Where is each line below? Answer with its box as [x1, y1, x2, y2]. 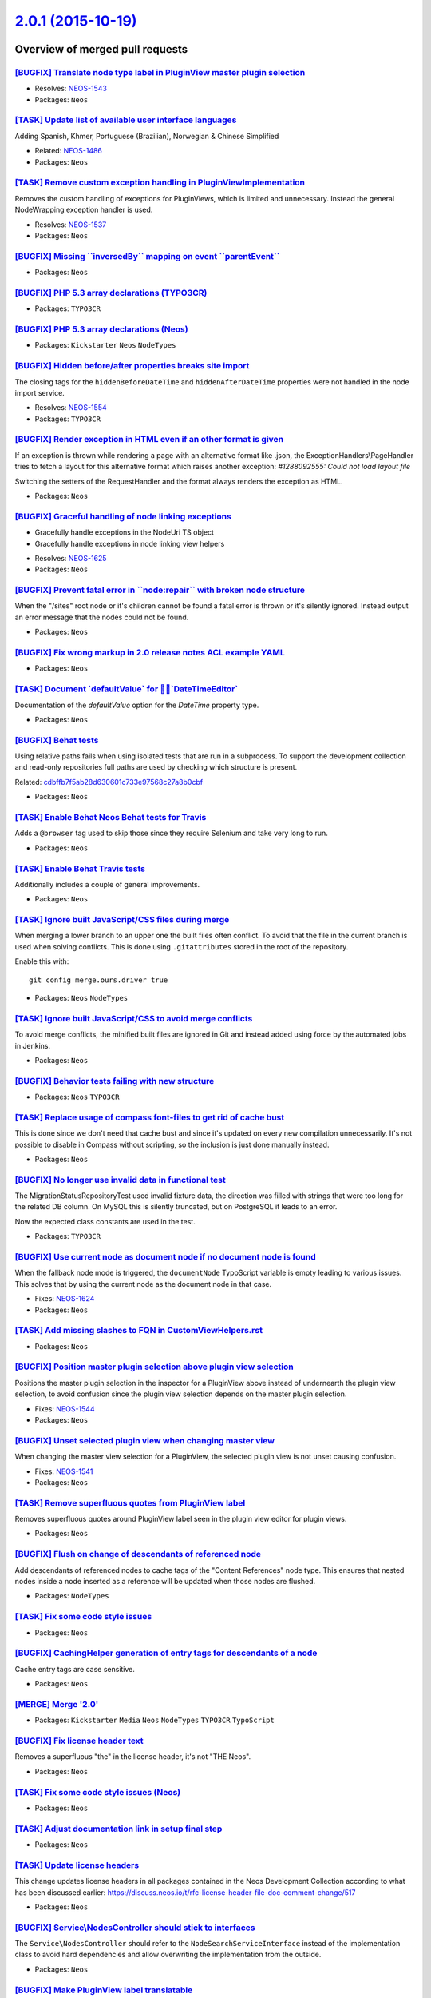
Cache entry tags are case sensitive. [14, 1664, 136, 1674]
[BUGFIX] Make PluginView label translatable [14, 1984, 193, 1996]
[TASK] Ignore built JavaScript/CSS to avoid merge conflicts [14, 1013, 253, 1024]
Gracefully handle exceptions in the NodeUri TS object [34, 527, 215, 537]
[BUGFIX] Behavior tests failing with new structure [14, 1075, 215, 1086]
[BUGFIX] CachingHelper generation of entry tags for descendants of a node [14, 1647, 318, 1658]
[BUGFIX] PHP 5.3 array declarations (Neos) [14, 324, 188, 335]
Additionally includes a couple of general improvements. [14, 879, 200, 889]
